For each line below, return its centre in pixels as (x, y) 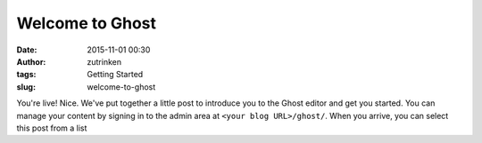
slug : (26, 87)
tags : (26, 75)
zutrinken (104, 61)
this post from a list (52, 128)
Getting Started (115, 75)
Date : (27, 50)
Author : (31, 61)
